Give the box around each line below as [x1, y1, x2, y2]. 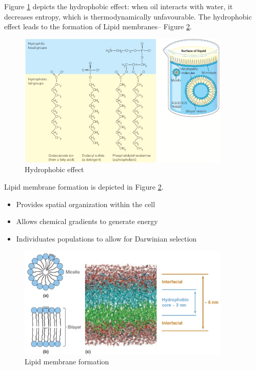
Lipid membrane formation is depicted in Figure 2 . [4, 181, 164, 192]
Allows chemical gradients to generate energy [16, 216, 158, 227]
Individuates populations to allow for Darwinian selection [16, 233, 197, 244]
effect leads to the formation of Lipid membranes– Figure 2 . [4, 21, 192, 32]
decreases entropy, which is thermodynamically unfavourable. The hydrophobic [4, 11, 252, 22]
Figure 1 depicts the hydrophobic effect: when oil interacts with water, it [4, 1, 233, 11]
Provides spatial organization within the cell [16, 198, 155, 209]
